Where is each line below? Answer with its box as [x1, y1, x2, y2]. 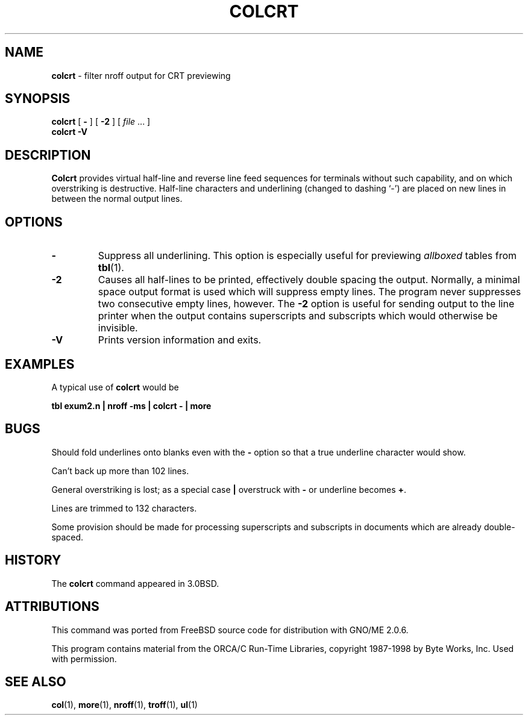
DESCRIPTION [5, 147, 91, 163]
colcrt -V [51, 127, 88, 137]
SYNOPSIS [5, 91, 71, 107]
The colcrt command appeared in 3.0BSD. [51, 578, 219, 589]
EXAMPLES [5, 356, 75, 372]
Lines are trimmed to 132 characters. [51, 502, 197, 513]
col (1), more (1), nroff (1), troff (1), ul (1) [51, 700, 198, 710]
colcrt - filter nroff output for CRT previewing [51, 70, 231, 81]
